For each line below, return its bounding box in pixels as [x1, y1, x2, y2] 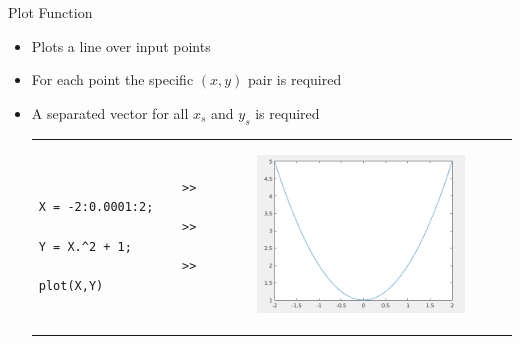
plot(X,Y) [38, 278, 104, 293]
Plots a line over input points [31, 35, 211, 56]
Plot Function [8, 2, 93, 22]
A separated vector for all [31, 102, 189, 123]
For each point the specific [31, 69, 194, 90]
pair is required [248, 69, 342, 90]
